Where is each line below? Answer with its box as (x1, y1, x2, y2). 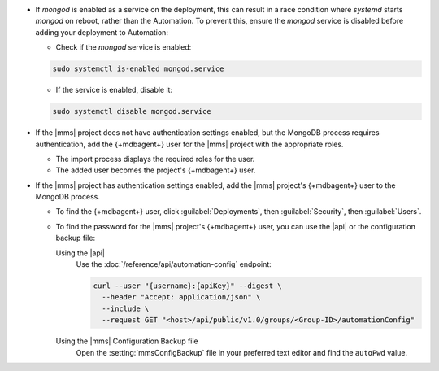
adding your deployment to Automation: (35, 27, 168, 37)
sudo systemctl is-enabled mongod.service (52, 64, 224, 73)
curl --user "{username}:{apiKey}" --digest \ (93, 282, 282, 290)
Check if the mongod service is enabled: (55, 42, 192, 52)
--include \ (102, 303, 150, 313)
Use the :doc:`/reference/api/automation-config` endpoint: (76, 260, 272, 269)
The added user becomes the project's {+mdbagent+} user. (55, 165, 256, 175)
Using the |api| (55, 248, 106, 258)
